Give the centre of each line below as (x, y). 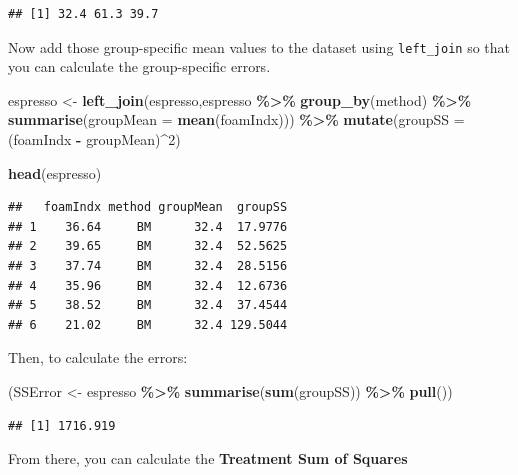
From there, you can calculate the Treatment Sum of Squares (208, 458)
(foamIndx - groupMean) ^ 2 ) (94, 139)
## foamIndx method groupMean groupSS (148, 207)
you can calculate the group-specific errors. (139, 66)
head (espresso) (55, 172)
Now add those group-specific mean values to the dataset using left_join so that (259, 46)
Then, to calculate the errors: (98, 357)
